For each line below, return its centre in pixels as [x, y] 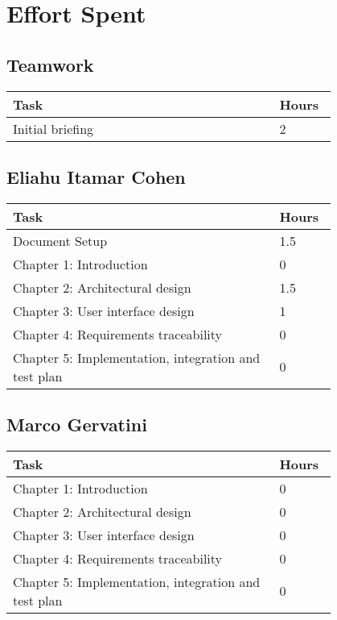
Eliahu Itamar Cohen [96, 176]
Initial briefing [53, 128]
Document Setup [60, 240]
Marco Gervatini [77, 424]
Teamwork [50, 64]
